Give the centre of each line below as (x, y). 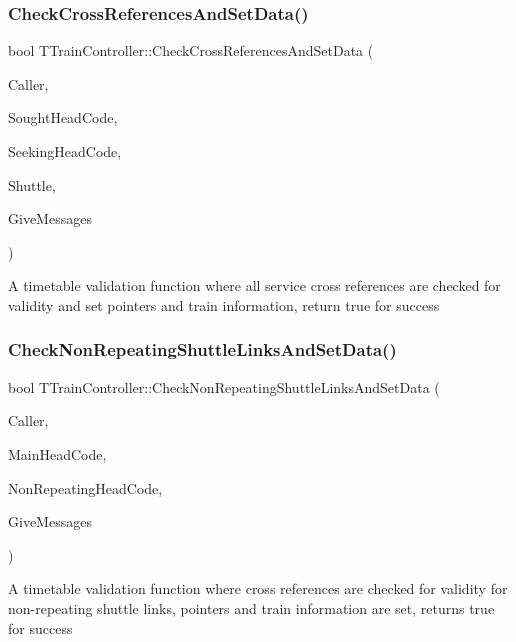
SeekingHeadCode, (65, 151)
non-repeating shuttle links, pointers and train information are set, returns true (251, 607)
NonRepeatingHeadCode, (85, 487)
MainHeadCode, (57, 453)
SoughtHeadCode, (63, 117)
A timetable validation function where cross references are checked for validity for (258, 588)
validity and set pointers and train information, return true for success (224, 304)
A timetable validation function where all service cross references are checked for (254, 285)
